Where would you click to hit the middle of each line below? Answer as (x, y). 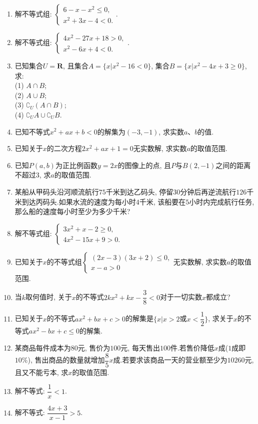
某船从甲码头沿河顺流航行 (57, 191)
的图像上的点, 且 (144, 165)
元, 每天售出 (140, 348)
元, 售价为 (94, 348)
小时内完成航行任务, (222, 201)
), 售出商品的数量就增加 (66, 360)
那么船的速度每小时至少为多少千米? (72, 211)
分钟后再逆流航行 (208, 191)
